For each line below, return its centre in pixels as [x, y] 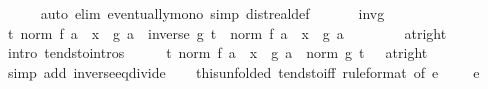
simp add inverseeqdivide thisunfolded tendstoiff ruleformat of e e [243, 71]
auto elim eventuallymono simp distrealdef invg [212, 13]
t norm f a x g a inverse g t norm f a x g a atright [227, 32]
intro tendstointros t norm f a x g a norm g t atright [217, 52]
